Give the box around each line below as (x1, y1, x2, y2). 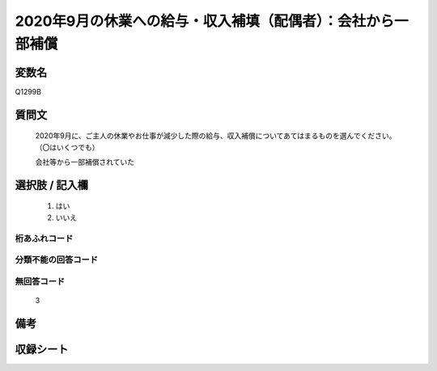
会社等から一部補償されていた (35, 158, 135, 167)
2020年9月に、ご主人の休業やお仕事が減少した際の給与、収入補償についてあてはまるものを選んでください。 (35, 131, 397, 141)
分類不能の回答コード (15, 255, 99, 266)
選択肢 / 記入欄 (15, 178, 89, 192)
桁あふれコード (15, 233, 74, 244)
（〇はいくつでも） (35, 142, 100, 152)
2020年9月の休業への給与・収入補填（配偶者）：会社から (15, 12, 395, 30)
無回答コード (15, 276, 66, 287)
